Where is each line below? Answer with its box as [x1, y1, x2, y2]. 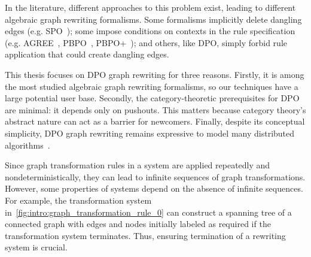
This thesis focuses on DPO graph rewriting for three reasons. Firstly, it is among [5, 68, 304, 80]
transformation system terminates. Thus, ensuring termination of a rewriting [5, 229, 286, 241]
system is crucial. [5, 241, 68, 253]
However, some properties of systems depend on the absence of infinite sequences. [5, 182, 303, 195]
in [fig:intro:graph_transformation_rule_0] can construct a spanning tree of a [5, 205, 292, 218]
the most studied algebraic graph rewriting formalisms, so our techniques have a [5, 80, 298, 92]
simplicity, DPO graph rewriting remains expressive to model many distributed [5, 126, 295, 139]
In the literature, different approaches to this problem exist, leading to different [5, 1, 296, 13]
